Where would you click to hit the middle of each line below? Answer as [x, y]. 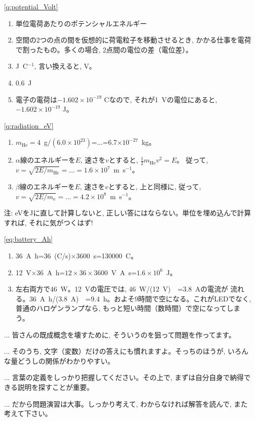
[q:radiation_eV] [29, 125]
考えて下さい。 [28, 413]
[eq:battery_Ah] [28, 239]
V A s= [124, 272]
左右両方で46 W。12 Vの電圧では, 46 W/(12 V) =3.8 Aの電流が [122, 289]
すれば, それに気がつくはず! [49, 222]
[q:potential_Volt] [31, 6]
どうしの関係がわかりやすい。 [66, 360]
